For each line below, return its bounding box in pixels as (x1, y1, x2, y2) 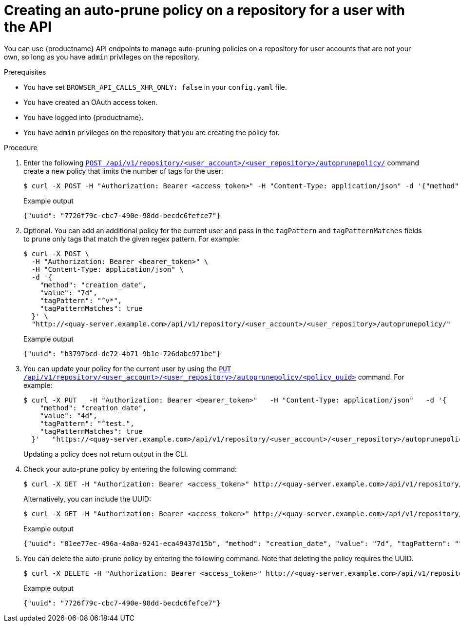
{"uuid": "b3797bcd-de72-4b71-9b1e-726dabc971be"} (23, 349, 221, 358)
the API (4, 19, 52, 35)
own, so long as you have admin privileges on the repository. (4, 52, 200, 61)
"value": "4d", (39, 411, 97, 420)
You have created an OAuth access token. (23, 98, 158, 106)
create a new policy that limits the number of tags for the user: (23, 166, 223, 175)
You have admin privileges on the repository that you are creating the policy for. (23, 128, 280, 137)
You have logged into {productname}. (23, 113, 144, 121)
